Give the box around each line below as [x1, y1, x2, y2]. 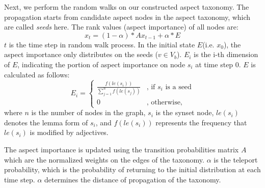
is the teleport [214, 154, 258, 165]
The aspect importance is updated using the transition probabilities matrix [4, 144, 239, 155]
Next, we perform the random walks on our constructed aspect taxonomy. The [4, 2, 249, 12]
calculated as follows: [4, 69, 70, 79]
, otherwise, [146, 98, 182, 106]
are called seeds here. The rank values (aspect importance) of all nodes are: [4, 21, 238, 32]
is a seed [165, 83, 192, 91]
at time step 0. [195, 59, 241, 69]
